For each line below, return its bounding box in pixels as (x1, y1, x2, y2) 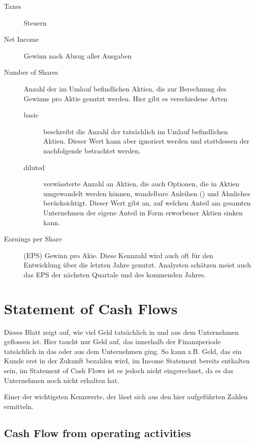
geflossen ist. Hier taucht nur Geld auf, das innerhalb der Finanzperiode (4, 336, 221, 347)
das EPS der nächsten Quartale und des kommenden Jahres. (24, 269, 206, 279)
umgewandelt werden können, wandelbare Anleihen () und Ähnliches (43, 188, 251, 198)
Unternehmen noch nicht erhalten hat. (4, 375, 120, 385)
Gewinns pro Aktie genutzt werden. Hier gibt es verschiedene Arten (24, 93, 227, 103)
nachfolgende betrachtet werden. (43, 145, 141, 155)
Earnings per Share (4, 234, 62, 244)
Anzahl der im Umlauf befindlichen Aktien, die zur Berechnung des (24, 83, 226, 93)
